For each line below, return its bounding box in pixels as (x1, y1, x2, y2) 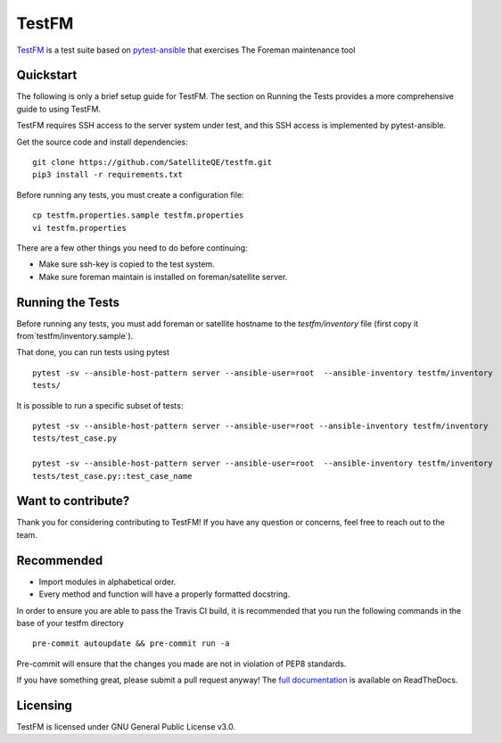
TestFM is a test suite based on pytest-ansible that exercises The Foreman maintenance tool (16, 45, 356, 55)
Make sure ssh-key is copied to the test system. (38, 259, 215, 269)
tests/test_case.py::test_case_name (32, 471, 193, 481)
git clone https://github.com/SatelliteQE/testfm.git (32, 157, 272, 168)
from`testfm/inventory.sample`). (16, 331, 134, 342)
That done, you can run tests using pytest (16, 347, 169, 358)
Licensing (16, 698, 73, 713)
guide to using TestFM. (16, 103, 102, 114)
